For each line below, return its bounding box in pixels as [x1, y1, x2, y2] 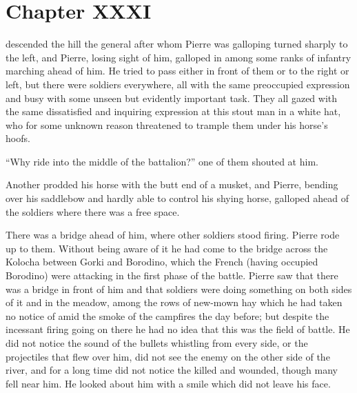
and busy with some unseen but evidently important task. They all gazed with [6, 90, 338, 105]
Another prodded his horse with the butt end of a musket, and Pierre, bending [6, 177, 338, 192]
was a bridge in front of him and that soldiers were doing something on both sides [6, 281, 352, 296]
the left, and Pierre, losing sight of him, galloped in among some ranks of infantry [6, 50, 351, 64]
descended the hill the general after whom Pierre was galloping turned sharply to [6, 37, 348, 51]
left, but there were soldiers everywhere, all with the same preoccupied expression [6, 77, 350, 91]
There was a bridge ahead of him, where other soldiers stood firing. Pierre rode [6, 228, 340, 242]
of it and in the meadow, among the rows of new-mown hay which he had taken [6, 295, 343, 310]
